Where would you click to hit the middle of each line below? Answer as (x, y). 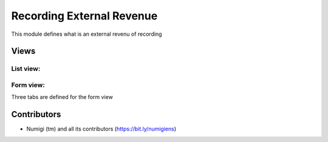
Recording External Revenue (84, 16)
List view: (26, 69)
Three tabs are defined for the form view (62, 97)
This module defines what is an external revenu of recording (87, 34)
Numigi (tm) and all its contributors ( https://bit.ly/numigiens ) (101, 129)
